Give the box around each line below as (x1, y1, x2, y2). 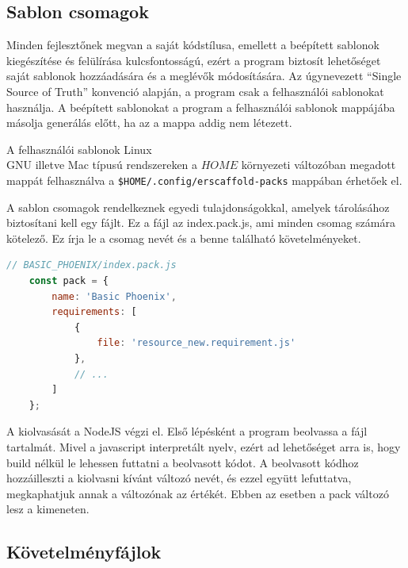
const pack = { (29, 274, 109, 286)
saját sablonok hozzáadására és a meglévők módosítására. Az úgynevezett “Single (6, 67, 402, 84)
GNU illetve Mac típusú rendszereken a (6, 156, 198, 173)
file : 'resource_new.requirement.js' (97, 337, 296, 349)
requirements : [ (51, 306, 137, 318)
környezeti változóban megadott (241, 156, 396, 173)
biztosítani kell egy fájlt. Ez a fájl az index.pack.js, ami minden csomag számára (6, 214, 395, 231)
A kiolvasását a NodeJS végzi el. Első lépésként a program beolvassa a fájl (6, 423, 368, 439)
